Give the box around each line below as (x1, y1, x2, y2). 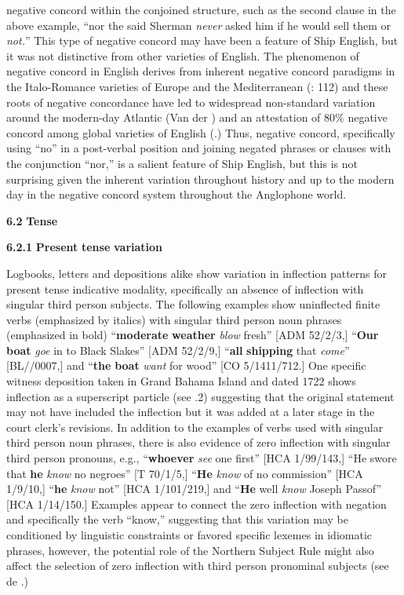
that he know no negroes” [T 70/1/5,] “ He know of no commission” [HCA (6, 465, 363, 481)
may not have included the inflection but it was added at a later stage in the (6, 403, 375, 420)
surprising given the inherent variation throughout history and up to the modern (6, 170, 395, 187)
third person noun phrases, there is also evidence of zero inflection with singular (6, 434, 391, 451)
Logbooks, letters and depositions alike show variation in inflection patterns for (6, 265, 388, 281)
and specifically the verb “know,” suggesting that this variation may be (6, 511, 348, 527)
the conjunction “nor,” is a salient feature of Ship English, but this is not (6, 155, 358, 171)
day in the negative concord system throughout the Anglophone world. (6, 186, 347, 203)
